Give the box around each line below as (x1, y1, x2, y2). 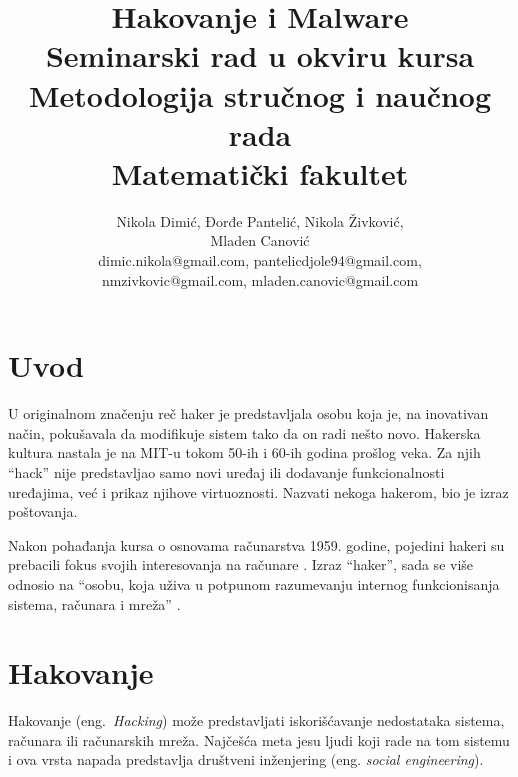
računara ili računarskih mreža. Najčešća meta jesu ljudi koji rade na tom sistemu (8, 729, 510, 750)
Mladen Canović (210, 230, 310, 251)
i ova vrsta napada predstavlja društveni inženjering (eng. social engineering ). (8, 749, 484, 770)
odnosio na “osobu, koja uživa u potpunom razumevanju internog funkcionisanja (8, 573, 500, 594)
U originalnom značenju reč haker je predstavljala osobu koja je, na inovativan (8, 403, 489, 424)
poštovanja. (8, 501, 78, 522)
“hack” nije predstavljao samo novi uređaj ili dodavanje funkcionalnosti (8, 461, 445, 482)
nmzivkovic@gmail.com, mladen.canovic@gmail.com (101, 269, 419, 290)
